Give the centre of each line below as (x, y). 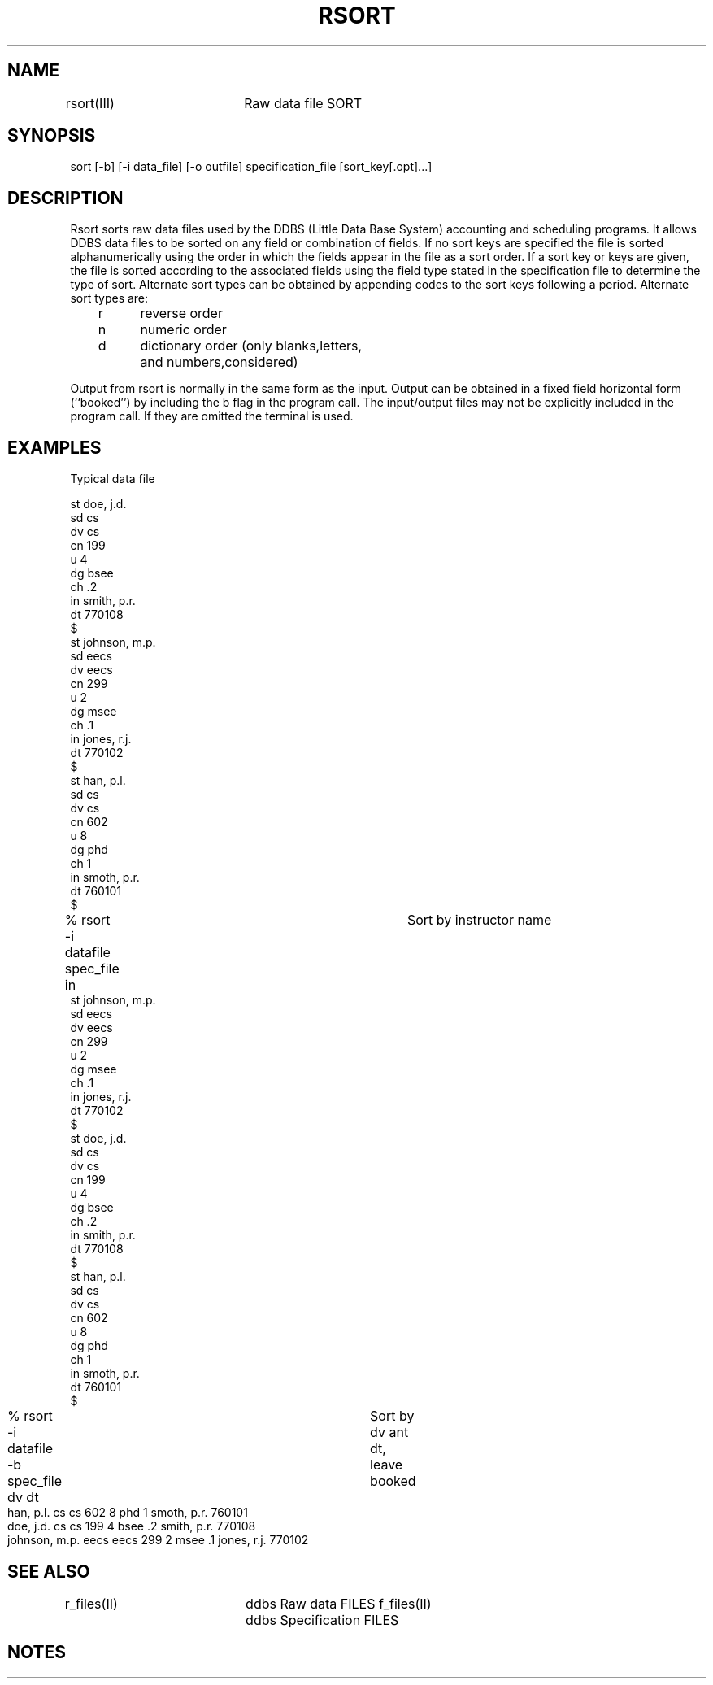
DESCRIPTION (65, 198)
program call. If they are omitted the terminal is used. (212, 416)
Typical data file (113, 479)
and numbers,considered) (219, 362)
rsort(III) (90, 103)
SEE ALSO (49, 1571)
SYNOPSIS (52, 136)
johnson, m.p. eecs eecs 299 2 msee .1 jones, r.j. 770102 (158, 1540)
